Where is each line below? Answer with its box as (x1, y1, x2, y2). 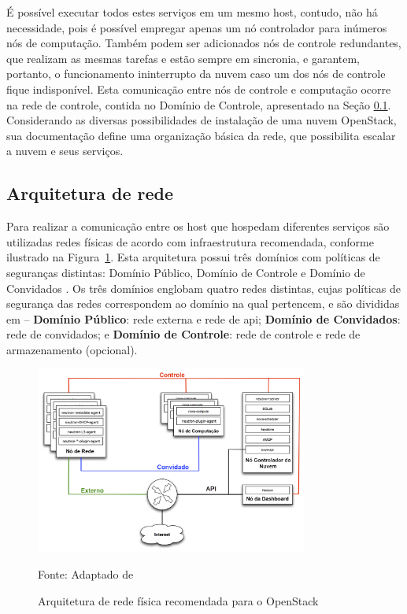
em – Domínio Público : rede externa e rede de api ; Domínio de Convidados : (6, 310, 401, 327)
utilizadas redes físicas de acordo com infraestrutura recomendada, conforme (6, 233, 374, 250)
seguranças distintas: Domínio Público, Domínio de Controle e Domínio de (6, 264, 365, 280)
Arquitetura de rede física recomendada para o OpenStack (38, 592, 319, 608)
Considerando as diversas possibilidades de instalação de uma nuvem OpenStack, (6, 112, 397, 128)
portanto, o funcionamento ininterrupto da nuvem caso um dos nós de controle (6, 65, 386, 82)
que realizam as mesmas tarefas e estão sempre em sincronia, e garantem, (6, 50, 361, 66)
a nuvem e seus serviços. (6, 142, 124, 159)
